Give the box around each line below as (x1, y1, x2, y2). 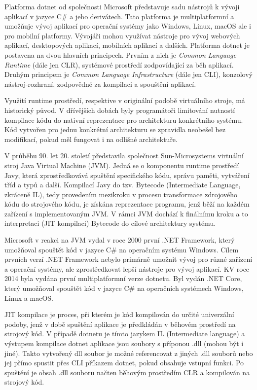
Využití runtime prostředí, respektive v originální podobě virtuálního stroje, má (4, 95, 245, 106)
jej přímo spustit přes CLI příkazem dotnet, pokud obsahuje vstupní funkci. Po (4, 357, 244, 368)
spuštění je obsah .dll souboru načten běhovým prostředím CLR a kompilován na (4, 367, 250, 377)
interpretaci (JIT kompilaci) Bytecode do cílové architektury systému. (4, 218, 216, 228)
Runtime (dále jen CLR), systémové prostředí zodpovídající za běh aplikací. (4, 59, 234, 70)
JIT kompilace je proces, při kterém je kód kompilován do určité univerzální (4, 309, 234, 319)
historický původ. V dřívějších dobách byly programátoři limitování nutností (4, 105, 235, 115)
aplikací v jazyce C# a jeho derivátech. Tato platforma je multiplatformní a (4, 11, 234, 21)
